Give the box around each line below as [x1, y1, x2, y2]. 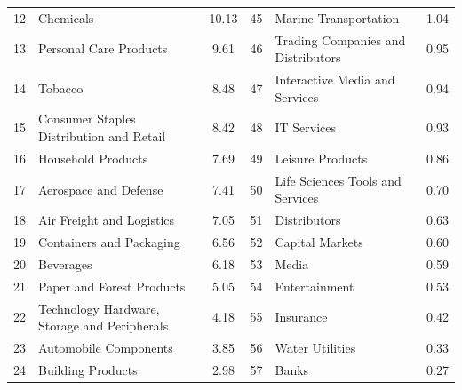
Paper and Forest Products [38, 276, 186, 295]
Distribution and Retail [38, 127, 166, 146]
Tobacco [38, 78, 84, 97]
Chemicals [38, 8, 94, 27]
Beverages [38, 254, 92, 273]
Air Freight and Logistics [38, 211, 175, 229]
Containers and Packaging [38, 233, 180, 251]
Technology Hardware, [38, 298, 160, 317]
